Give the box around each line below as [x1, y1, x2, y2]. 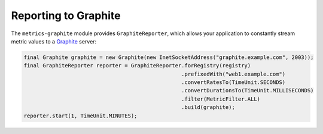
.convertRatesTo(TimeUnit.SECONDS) [181, 79, 286, 86]
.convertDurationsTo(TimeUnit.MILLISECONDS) [181, 87, 314, 94]
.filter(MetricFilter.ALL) [181, 95, 260, 102]
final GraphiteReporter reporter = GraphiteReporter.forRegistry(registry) [23, 63, 251, 69]
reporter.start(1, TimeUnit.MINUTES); [23, 112, 138, 119]
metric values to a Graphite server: [11, 38, 97, 45]
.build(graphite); [181, 104, 236, 111]
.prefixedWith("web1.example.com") [181, 70, 286, 77]
